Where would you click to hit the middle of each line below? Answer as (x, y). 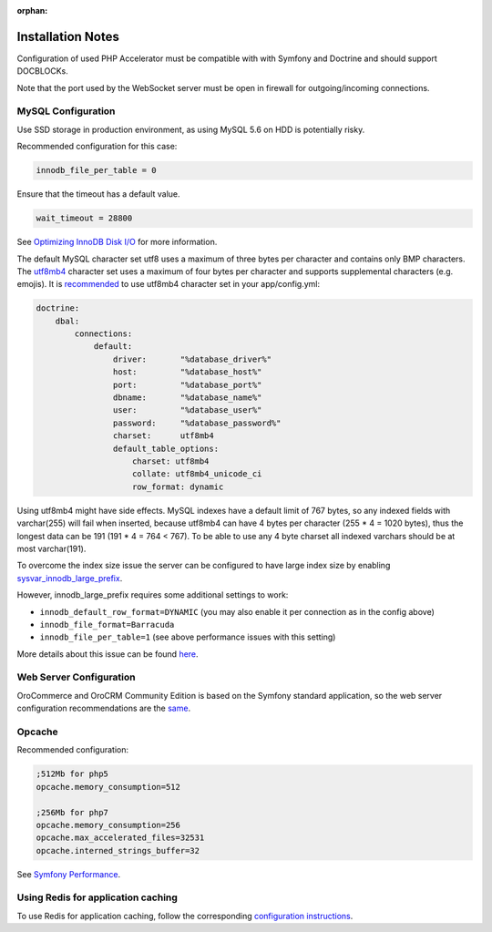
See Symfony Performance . (69, 874)
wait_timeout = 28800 (84, 218)
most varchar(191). (51, 548)
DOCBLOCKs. (42, 71)
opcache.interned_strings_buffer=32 (118, 850)
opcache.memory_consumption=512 (108, 787)
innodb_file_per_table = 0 (96, 170)
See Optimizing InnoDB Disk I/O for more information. (117, 242)
